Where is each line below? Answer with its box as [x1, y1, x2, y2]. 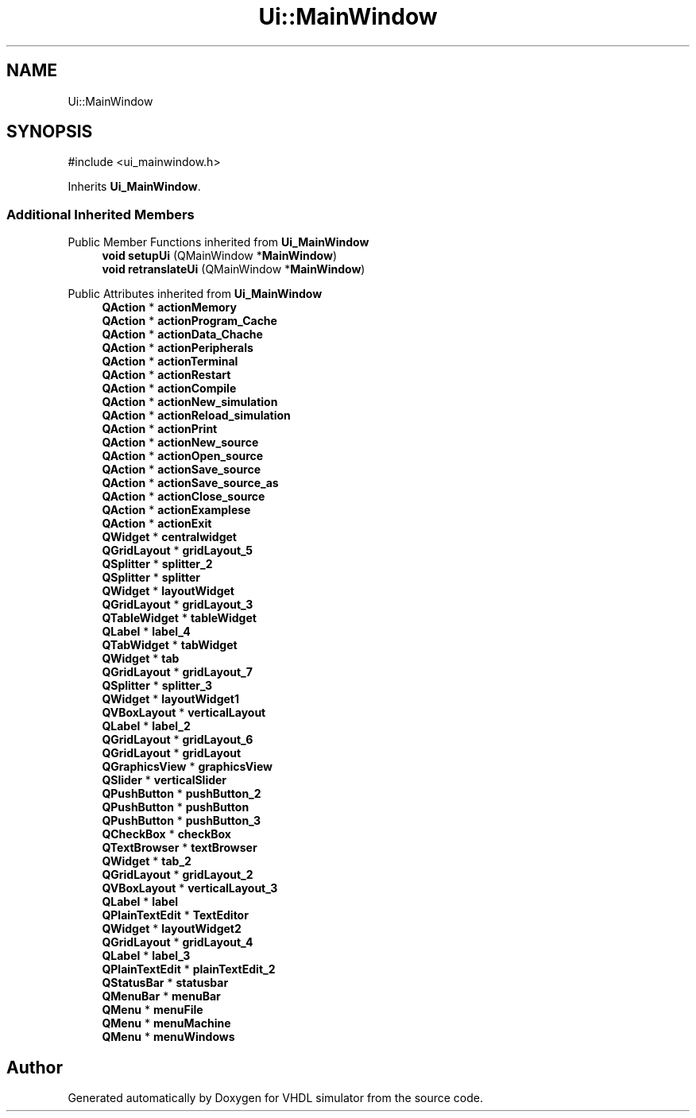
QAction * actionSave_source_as [102, 476, 279, 490]
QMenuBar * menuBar [102, 989, 221, 1004]
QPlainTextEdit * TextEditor [102, 908, 249, 923]
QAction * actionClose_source [102, 489, 265, 504]
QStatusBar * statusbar [102, 976, 229, 990]
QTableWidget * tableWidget [102, 611, 257, 625]
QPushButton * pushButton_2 [102, 787, 261, 801]
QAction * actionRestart [102, 368, 231, 382]
